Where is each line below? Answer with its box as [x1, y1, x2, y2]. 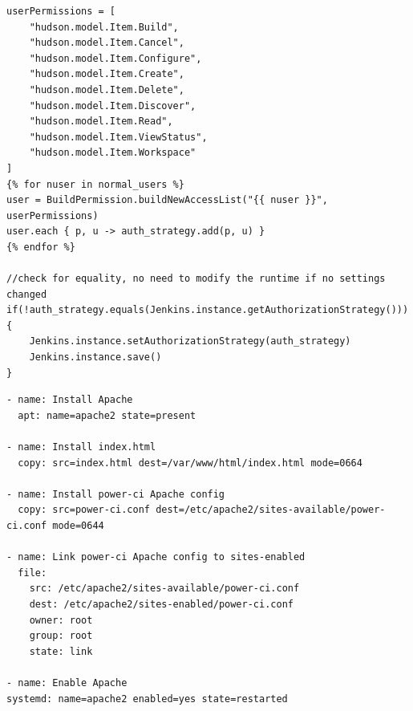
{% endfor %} [6, 241, 75, 253]
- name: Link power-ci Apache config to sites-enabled [6, 551, 306, 563]
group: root [29, 630, 93, 642]
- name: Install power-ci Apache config [6, 488, 225, 500]
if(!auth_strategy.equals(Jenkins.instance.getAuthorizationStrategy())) [6, 304, 409, 316]
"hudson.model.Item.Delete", [29, 83, 184, 95]
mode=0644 [52, 520, 104, 531]
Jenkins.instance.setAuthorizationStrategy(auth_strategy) [29, 335, 351, 347]
